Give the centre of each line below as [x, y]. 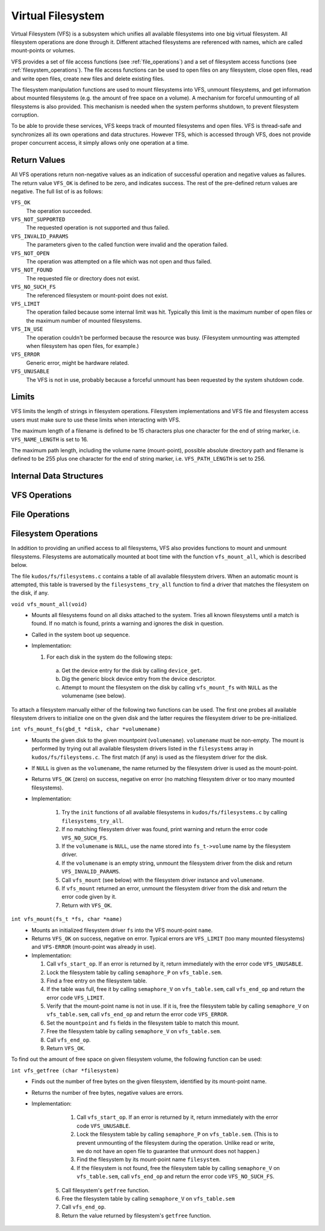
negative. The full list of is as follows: [57, 191]
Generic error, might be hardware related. [78, 362]
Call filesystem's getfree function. [106, 1190]
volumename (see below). [94, 696]
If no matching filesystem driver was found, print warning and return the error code [165, 829]
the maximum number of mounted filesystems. [84, 320]
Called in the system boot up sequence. [81, 634]
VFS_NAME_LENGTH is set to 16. [50, 439]
